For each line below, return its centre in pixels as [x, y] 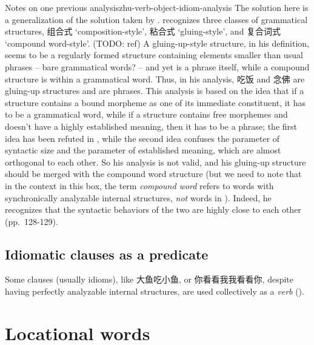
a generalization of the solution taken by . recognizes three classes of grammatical [156, 19]
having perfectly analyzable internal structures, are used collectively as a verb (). [155, 291]
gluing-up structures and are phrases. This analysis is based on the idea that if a [155, 91]
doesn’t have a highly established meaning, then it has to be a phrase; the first [151, 126]
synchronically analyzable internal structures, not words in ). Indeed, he [138, 197]
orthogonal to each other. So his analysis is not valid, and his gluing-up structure [155, 162]
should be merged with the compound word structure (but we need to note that [153, 174]
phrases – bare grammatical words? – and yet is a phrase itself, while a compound [157, 66]
